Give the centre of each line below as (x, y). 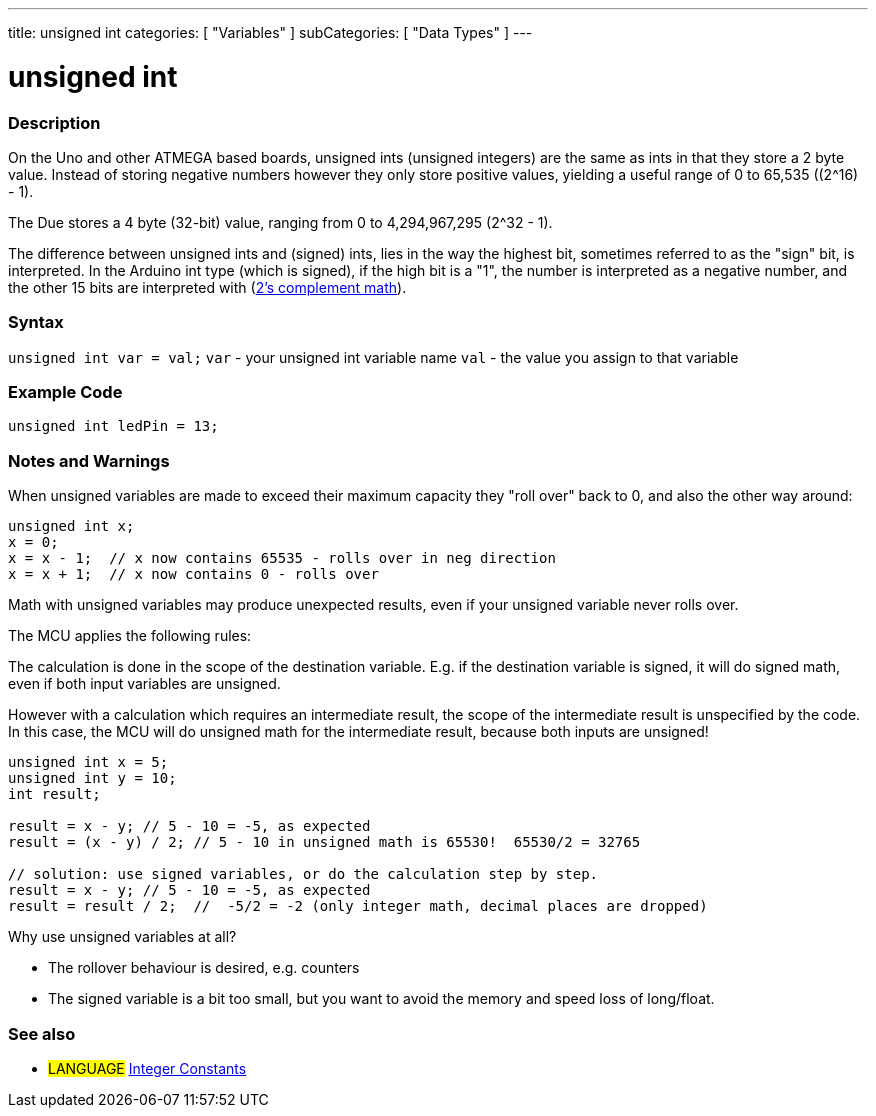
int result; (54, 794)
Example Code (65, 392)
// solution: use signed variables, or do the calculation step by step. (303, 874)
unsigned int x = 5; (88, 762)
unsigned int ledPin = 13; (113, 426)
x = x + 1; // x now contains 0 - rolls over (193, 574)
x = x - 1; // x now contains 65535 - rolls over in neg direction (282, 558)
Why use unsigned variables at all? (122, 937)
